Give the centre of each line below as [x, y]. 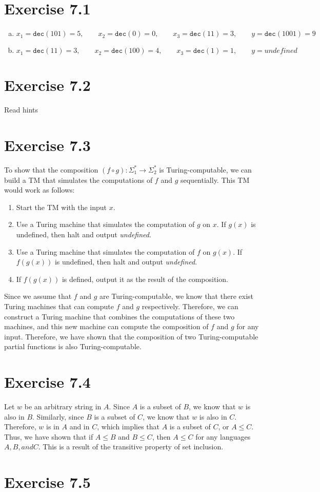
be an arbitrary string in [63, 406]
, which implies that [128, 427]
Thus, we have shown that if [49, 436]
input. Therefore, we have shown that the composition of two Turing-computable [131, 336]
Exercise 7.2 [47, 85]
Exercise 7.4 [47, 382]
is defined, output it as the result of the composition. [145, 279]
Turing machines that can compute [59, 306]
